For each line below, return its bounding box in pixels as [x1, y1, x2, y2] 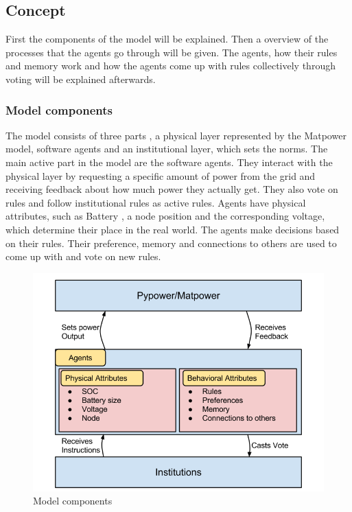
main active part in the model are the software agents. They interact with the [5, 154, 333, 169]
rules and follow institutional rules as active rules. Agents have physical [5, 195, 306, 209]
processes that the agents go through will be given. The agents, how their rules [5, 45, 338, 59]
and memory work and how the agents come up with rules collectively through [5, 58, 336, 73]
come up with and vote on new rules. [5, 249, 161, 264]
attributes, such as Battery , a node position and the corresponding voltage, [5, 209, 325, 223]
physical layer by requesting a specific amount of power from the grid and [5, 168, 316, 183]
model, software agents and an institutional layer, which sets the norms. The [5, 141, 328, 156]
